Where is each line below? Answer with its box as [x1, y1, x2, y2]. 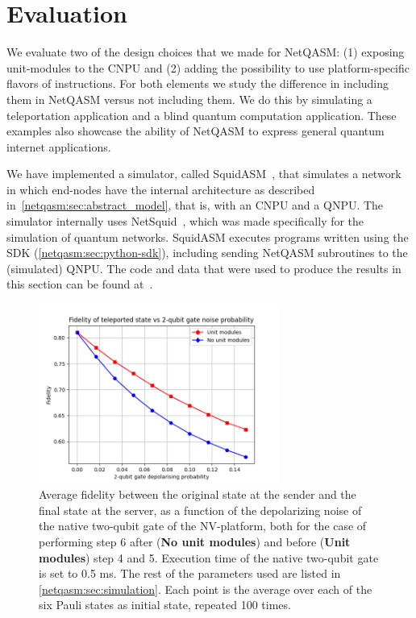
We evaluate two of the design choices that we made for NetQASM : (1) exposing [6, 44, 405, 60]
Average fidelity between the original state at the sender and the [39, 486, 356, 503]
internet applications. [6, 138, 111, 155]
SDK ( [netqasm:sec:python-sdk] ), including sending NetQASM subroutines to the [6, 244, 408, 261]
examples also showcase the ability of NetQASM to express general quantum [6, 122, 385, 139]
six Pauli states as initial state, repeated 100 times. [39, 596, 291, 613]
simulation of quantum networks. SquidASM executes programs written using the [6, 228, 409, 245]
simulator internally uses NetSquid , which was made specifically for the [6, 213, 364, 230]
